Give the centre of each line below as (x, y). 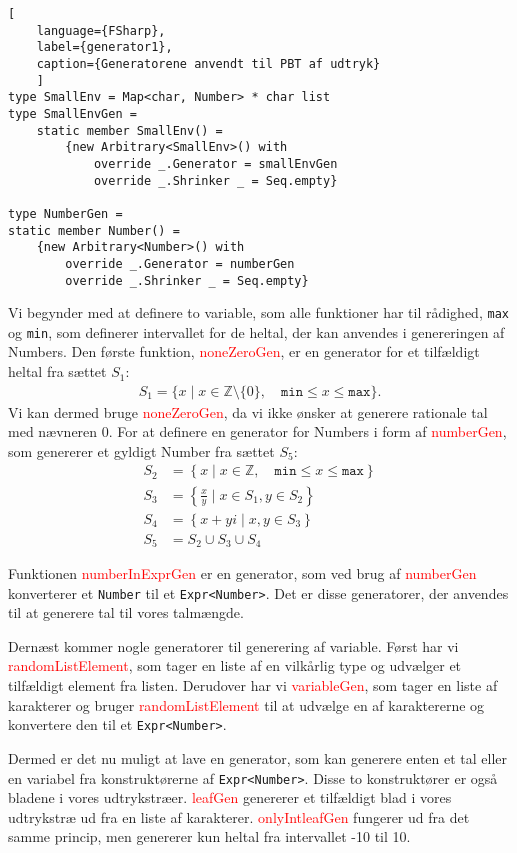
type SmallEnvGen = (72, 113)
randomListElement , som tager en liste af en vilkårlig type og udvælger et (235, 665)
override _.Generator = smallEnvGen (215, 163)
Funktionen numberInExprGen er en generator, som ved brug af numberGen (242, 573)
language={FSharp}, (101, 30)
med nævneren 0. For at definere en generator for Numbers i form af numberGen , (257, 431)
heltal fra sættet (57, 371)
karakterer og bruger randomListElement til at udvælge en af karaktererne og (246, 704)
